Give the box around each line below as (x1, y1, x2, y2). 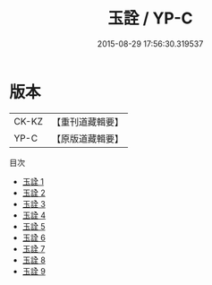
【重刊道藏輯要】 (51, 116, 123, 128)
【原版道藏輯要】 (51, 132, 123, 144)
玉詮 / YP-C (107, 8, 193, 29)
